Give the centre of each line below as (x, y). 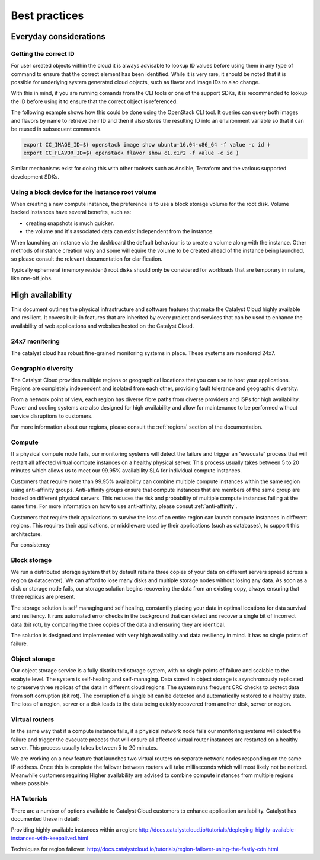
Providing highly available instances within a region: (74, 830)
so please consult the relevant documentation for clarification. (87, 259)
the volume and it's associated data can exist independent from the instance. (120, 231)
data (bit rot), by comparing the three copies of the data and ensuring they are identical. (118, 624)
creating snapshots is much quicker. (70, 223)
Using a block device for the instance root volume (84, 192)
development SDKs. (35, 177)
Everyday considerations (58, 37)
